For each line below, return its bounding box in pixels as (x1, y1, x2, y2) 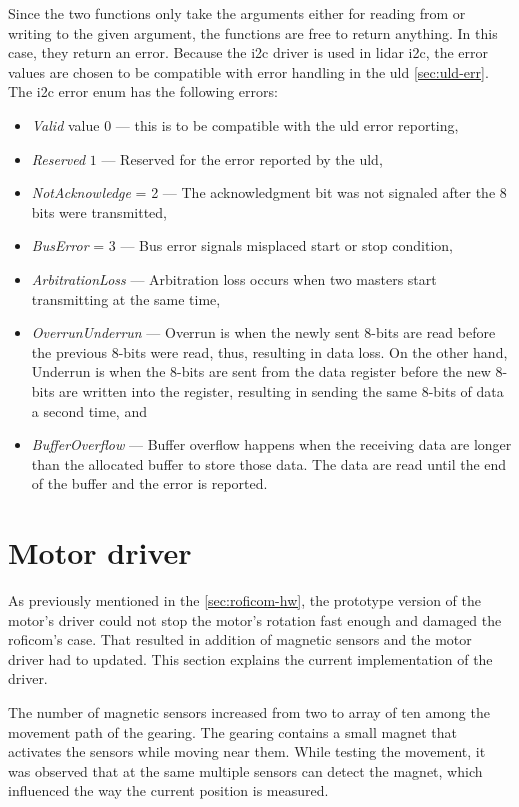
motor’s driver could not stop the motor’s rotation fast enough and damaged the (8, 609, 502, 630)
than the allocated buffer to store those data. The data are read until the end (31, 453, 507, 474)
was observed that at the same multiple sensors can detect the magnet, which (8, 760, 483, 781)
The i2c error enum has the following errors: (8, 81, 278, 102)
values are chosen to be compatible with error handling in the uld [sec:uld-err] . (8, 61, 489, 82)
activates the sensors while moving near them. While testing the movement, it (8, 741, 486, 762)
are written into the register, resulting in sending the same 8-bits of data (59, 380, 504, 401)
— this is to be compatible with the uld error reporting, (115, 114, 459, 135)
